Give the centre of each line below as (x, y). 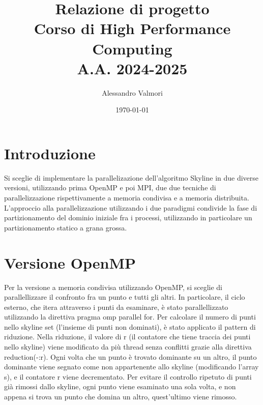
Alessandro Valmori (132, 92)
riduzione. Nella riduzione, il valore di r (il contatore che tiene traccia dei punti (127, 337)
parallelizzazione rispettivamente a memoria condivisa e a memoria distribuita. (127, 197)
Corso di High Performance (132, 28)
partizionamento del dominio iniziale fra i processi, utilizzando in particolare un (128, 218)
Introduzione (50, 153)
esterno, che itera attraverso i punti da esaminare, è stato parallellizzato (116, 307)
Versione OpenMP (70, 262)
